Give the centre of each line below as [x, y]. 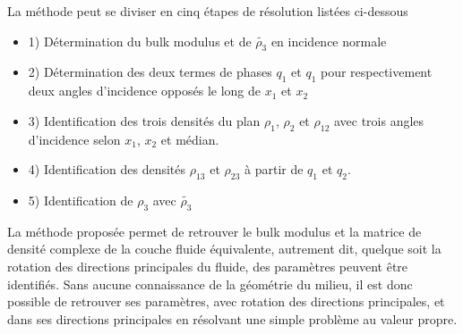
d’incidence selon [74, 139]
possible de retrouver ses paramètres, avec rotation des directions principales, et [226, 301]
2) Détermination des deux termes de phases [150, 72]
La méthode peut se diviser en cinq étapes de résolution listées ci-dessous [208, 11]
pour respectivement [376, 72]
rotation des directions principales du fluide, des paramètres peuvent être [208, 266]
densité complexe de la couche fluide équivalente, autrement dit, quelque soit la [224, 249]
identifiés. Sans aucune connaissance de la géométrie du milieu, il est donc [210, 284]
